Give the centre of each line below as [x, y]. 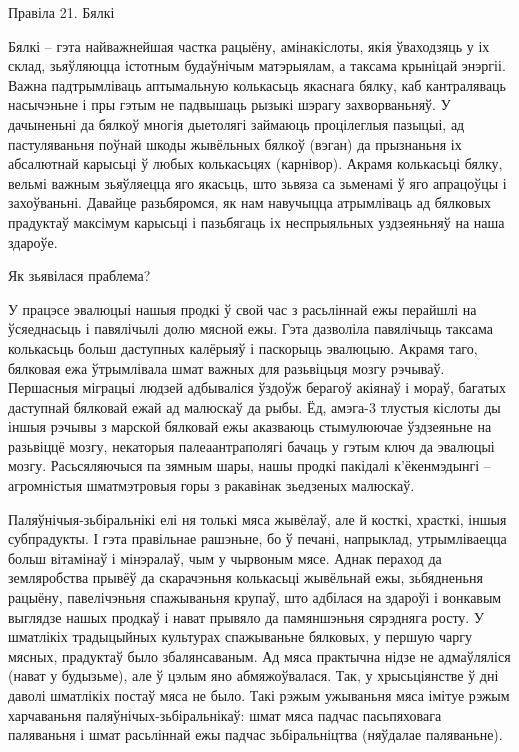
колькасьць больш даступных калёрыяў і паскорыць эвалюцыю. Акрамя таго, [243, 347]
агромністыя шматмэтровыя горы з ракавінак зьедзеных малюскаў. [211, 485]
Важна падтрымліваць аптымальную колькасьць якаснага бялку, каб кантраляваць [257, 84]
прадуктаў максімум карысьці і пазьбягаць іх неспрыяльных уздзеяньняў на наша [256, 221]
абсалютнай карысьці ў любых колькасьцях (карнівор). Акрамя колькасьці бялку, [255, 163]
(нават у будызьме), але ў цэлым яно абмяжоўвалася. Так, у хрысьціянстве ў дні [253, 675]
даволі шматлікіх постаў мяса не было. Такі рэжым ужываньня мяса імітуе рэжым [259, 695]
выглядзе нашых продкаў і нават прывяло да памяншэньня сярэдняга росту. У [246, 616]
